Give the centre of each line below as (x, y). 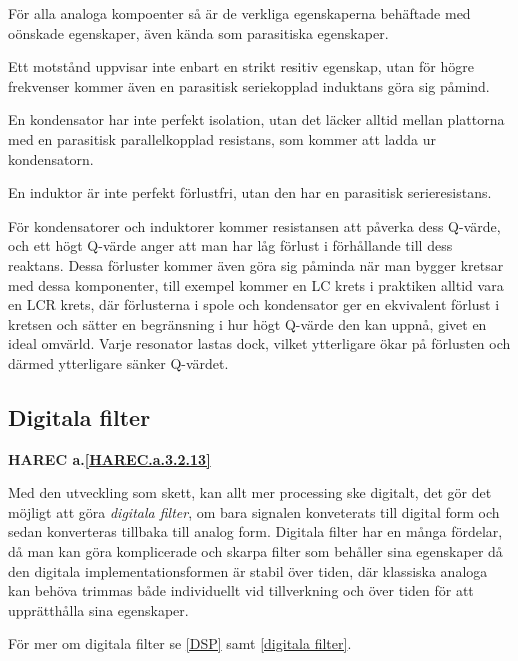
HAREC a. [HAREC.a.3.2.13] (109, 458)
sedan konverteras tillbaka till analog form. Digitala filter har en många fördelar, (255, 531)
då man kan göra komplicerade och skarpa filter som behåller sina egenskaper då (255, 551)
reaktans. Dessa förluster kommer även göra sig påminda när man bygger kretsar (256, 264)
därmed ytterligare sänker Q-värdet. (118, 362)
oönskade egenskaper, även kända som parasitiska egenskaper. (198, 32)
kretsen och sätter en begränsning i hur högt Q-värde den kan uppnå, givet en (247, 323)
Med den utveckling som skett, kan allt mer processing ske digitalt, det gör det (250, 492)
